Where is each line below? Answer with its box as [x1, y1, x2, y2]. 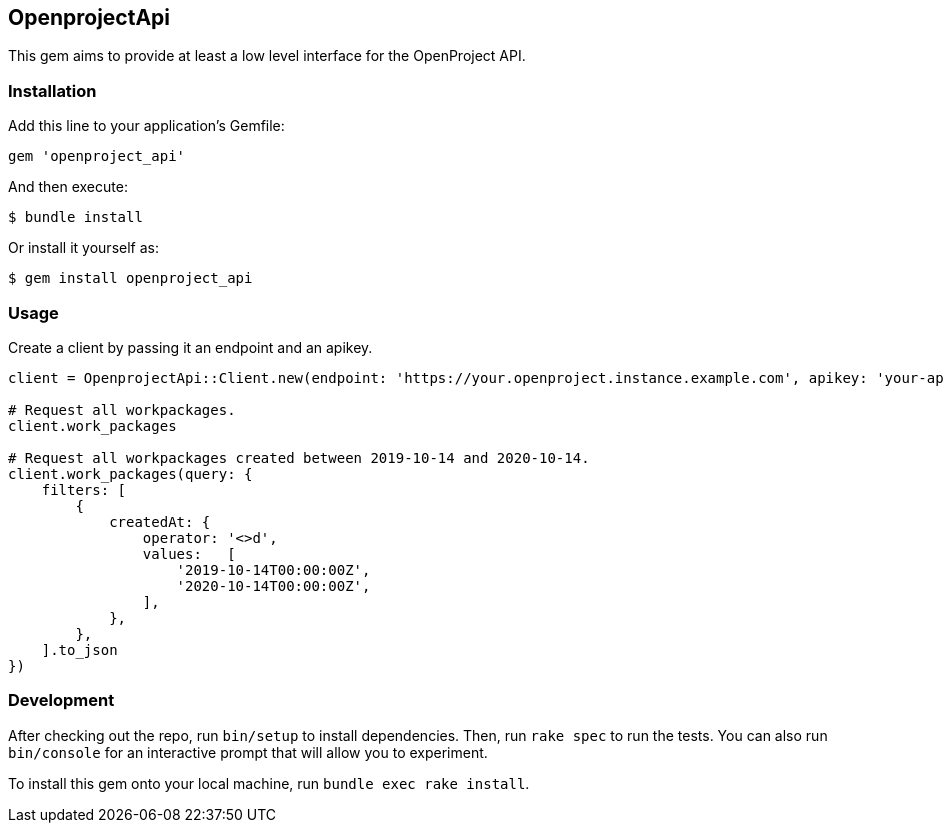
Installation [8, 80, 97, 101]
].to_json [41, 641, 118, 658]
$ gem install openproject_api [8, 270, 253, 287]
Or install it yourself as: [8, 239, 159, 257]
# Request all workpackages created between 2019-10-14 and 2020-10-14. [8, 449, 590, 466]
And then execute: [8, 178, 128, 196]
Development [8, 690, 115, 711]
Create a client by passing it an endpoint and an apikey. [8, 338, 373, 356]
